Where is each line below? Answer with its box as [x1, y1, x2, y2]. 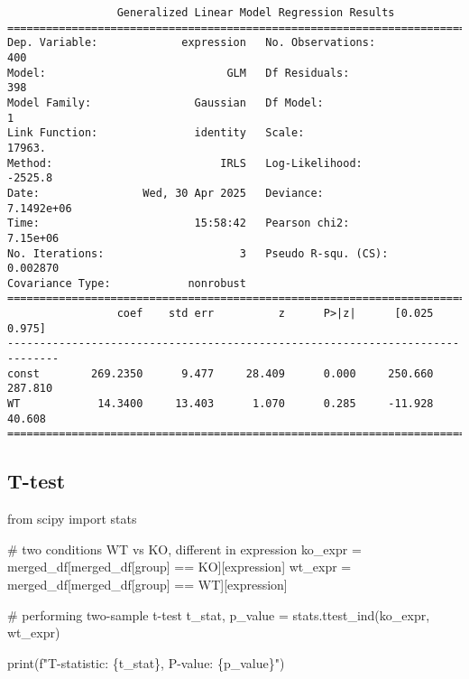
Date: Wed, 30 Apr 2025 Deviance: [7, 186, 324, 200]
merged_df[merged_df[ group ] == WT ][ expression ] [7, 575, 288, 594]
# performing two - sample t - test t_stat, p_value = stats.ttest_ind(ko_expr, [7, 605, 430, 624]
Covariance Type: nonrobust [7, 276, 246, 290]
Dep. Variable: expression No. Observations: [7, 36, 376, 50]
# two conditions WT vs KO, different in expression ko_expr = [7, 539, 362, 558]
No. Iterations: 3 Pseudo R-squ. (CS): [7, 246, 389, 260]
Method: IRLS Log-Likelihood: [7, 156, 363, 170]
